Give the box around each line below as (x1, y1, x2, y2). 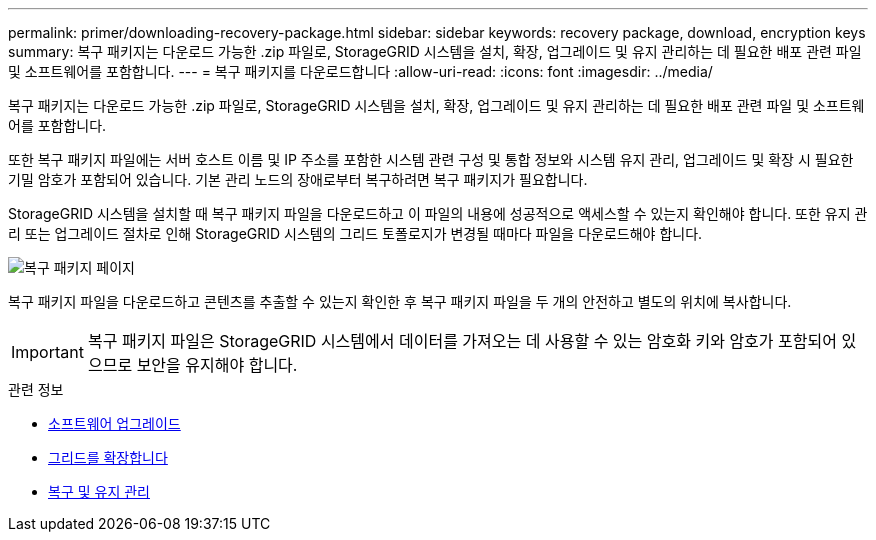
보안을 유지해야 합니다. (136, 355, 298, 375)
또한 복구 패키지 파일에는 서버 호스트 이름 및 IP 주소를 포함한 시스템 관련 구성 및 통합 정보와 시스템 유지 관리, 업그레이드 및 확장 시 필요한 (8, 151, 854, 168)
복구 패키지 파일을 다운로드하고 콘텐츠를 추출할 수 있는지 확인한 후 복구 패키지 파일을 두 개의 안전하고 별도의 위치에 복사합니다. (8, 293, 792, 310)
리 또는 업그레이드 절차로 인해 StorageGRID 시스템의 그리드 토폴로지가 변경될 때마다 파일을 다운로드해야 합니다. (8, 225, 703, 242)
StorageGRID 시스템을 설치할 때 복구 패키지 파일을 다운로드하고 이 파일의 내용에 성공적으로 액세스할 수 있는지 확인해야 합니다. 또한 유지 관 (8, 205, 868, 222)
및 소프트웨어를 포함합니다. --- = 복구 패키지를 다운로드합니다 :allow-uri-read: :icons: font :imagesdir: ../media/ (8, 63, 713, 80)
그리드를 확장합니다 (48, 449, 168, 466)
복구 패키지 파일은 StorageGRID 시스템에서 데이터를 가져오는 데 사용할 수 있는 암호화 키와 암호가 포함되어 (87, 331, 837, 351)
